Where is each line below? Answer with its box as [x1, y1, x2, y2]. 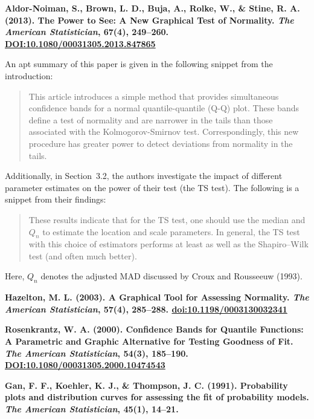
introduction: [5, 69, 53, 82]
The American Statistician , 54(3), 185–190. [5, 346, 188, 359]
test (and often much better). [28, 249, 137, 262]
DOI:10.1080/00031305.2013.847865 [5, 37, 156, 50]
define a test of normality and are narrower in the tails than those [28, 113, 273, 126]
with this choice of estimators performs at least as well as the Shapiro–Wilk [28, 238, 309, 250]
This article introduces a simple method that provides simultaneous [28, 89, 279, 102]
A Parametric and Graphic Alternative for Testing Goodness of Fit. [5, 335, 293, 348]
